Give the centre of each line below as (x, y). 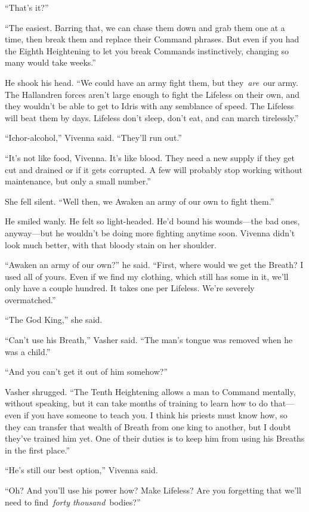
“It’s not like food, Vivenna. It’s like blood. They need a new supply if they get (150, 157)
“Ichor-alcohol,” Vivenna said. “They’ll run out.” (93, 138)
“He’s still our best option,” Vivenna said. (81, 470)
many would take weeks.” (50, 62)
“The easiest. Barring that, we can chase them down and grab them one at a (145, 27)
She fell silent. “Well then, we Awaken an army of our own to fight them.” (140, 201)
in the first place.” (38, 450)
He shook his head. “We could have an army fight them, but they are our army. (152, 82)
